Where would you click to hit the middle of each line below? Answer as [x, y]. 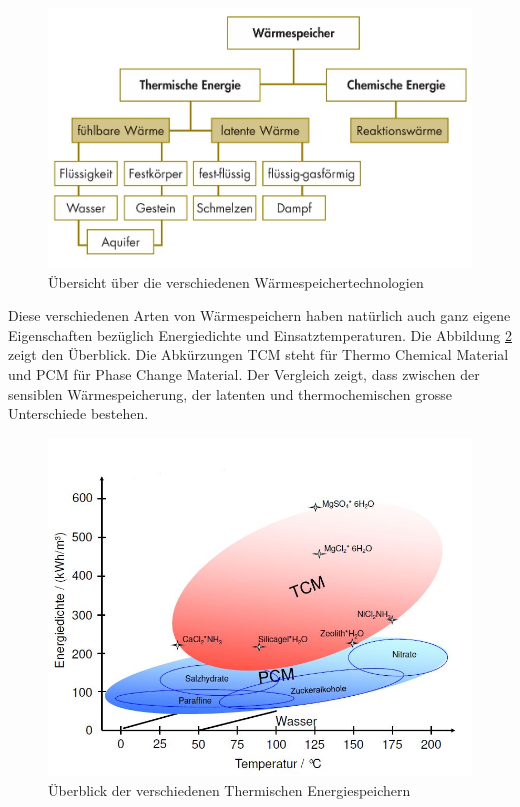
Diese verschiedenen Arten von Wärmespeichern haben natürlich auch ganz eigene [259, 315]
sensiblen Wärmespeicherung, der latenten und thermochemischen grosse [230, 393]
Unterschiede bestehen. [78, 413]
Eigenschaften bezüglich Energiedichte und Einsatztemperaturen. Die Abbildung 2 [260, 334]
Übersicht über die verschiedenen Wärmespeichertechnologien [236, 281]
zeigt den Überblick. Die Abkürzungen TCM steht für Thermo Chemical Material [258, 354]
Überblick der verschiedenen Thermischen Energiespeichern [229, 789]
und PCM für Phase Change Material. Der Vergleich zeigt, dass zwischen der [244, 373]
